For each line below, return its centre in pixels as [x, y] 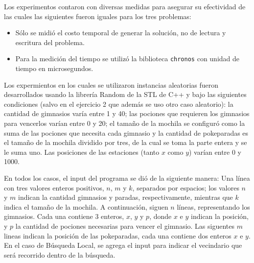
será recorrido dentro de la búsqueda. [60, 254]
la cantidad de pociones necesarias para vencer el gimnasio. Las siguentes [125, 226]
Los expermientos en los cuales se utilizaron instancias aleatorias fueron [111, 84]
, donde [161, 216]
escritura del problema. [50, 42]
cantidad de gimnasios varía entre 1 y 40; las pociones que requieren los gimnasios [127, 113]
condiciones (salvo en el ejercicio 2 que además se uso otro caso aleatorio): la [119, 104]
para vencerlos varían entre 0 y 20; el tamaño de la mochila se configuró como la [125, 123]
